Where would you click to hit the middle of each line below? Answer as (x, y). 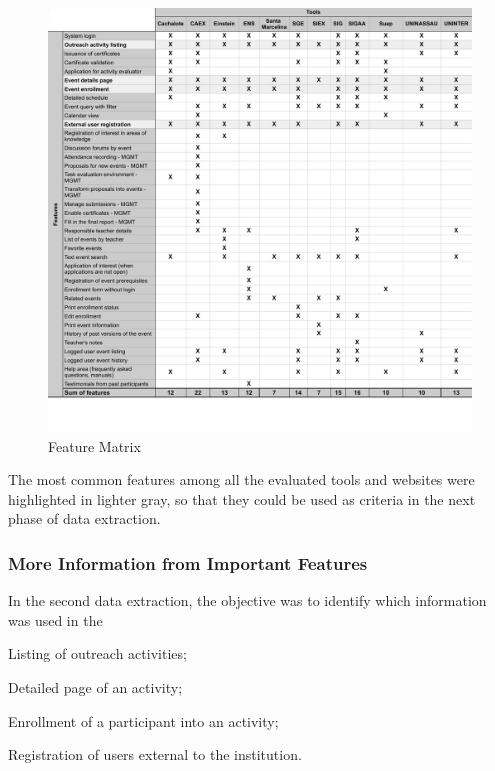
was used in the (55, 619)
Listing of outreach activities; (97, 653)
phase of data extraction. (84, 518)
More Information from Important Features (188, 562)
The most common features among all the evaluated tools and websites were (241, 479)
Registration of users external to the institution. (155, 754)
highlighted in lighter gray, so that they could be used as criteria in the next (242, 498)
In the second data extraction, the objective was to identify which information (247, 600)
